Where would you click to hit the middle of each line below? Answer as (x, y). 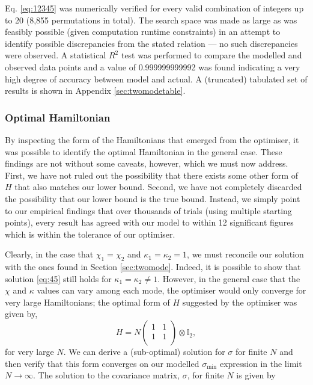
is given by (256, 375)
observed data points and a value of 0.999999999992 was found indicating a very (153, 66)
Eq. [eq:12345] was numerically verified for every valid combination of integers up (154, 8)
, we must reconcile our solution (245, 254)
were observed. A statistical (56, 55)
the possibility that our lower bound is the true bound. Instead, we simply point (153, 198)
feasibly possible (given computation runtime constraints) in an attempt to (143, 32)
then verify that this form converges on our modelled (102, 363)
